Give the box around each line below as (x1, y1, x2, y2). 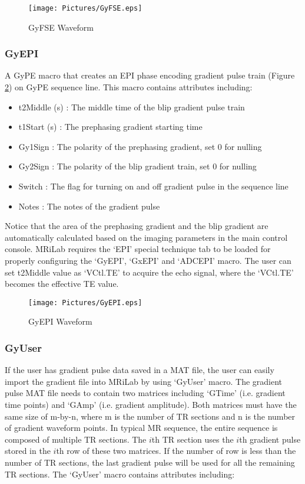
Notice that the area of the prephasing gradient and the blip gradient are (5, 220, 268, 232)
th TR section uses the (151, 433, 234, 445)
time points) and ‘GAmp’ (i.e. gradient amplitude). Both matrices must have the (5, 398, 297, 411)
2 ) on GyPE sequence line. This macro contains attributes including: (5, 81, 253, 93)
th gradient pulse (239, 433, 301, 445)
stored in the (5, 444, 51, 457)
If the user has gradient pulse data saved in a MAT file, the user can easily (5, 364, 274, 376)
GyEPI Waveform (28, 315, 92, 328)
